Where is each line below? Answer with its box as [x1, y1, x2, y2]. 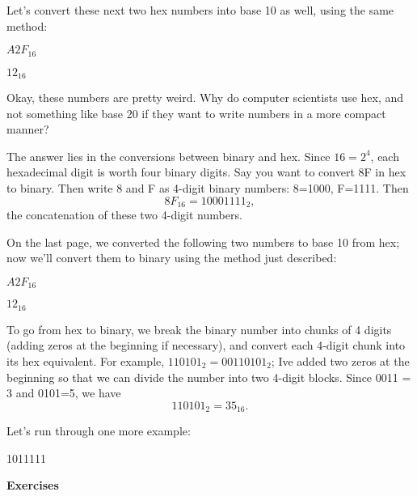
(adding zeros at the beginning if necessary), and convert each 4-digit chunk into [6, 337, 406, 354]
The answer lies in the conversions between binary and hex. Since [6, 147, 331, 164]
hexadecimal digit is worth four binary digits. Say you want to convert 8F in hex [6, 163, 406, 180]
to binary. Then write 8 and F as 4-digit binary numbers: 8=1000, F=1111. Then [6, 180, 409, 197]
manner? [6, 121, 49, 138]
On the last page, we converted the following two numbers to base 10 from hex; [6, 233, 400, 250]
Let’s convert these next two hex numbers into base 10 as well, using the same [6, 2, 394, 18]
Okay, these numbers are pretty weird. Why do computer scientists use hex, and [6, 89, 404, 106]
